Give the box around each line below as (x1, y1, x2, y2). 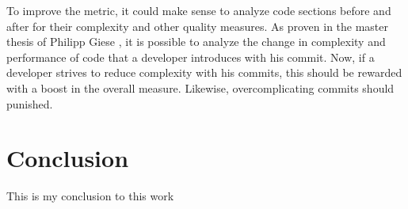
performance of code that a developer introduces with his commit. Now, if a (6, 48, 375, 65)
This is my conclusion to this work (6, 188, 174, 204)
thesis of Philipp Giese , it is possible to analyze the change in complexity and (6, 33, 386, 50)
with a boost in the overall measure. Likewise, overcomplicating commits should (6, 79, 395, 96)
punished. (6, 95, 53, 112)
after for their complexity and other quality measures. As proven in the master (6, 17, 389, 34)
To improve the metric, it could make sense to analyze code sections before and (6, 2, 391, 18)
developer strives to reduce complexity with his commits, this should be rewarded (6, 64, 402, 81)
